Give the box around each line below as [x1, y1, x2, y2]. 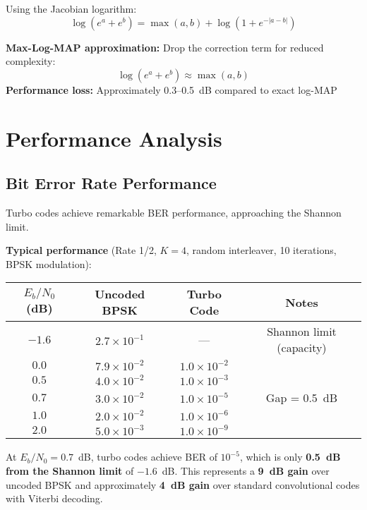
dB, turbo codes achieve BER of [78, 449, 217, 464]
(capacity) [277, 339, 327, 356]
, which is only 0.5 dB [239, 449, 341, 464]
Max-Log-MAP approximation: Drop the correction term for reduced [6, 40, 324, 54]
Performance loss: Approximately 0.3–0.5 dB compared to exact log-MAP [6, 82, 337, 97]
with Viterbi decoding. [6, 491, 103, 506]
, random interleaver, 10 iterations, [186, 243, 337, 257]
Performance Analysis [6, 123, 222, 152]
